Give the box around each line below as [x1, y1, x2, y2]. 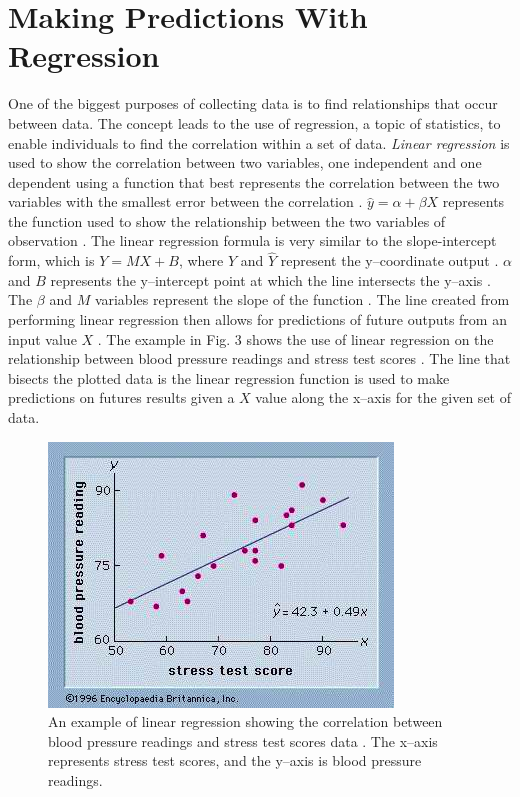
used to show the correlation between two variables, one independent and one [8, 152, 482, 173]
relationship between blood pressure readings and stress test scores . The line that [8, 348, 511, 369]
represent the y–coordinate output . [280, 250, 499, 271]
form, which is [8, 250, 95, 271]
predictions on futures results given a [8, 387, 235, 408]
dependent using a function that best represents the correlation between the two [8, 171, 500, 192]
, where [178, 250, 224, 271]
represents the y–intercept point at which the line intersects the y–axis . [50, 269, 491, 290]
